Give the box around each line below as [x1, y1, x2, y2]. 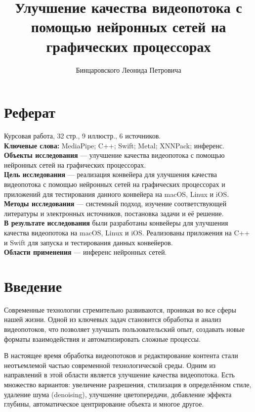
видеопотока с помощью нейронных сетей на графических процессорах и [4, 179, 225, 189]
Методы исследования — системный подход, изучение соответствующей [4, 198, 227, 209]
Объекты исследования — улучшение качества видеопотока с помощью [4, 150, 225, 160]
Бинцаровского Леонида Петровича [76, 64, 181, 75]
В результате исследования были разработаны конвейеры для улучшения [4, 218, 228, 228]
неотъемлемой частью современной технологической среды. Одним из [4, 360, 216, 370]
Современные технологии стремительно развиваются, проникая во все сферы [4, 304, 236, 315]
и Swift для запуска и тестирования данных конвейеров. [4, 237, 173, 247]
